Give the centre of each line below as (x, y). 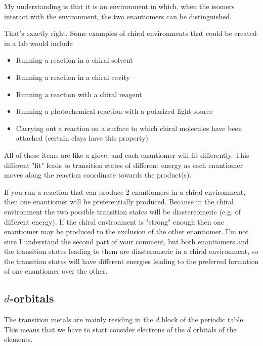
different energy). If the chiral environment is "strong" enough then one (114, 221)
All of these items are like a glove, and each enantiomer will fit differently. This (127, 155)
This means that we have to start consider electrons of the (95, 329)
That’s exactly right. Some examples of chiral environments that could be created (130, 33)
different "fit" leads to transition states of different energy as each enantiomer (124, 165)
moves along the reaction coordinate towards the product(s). (98, 175)
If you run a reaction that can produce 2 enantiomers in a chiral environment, (125, 191)
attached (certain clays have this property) (82, 138)
